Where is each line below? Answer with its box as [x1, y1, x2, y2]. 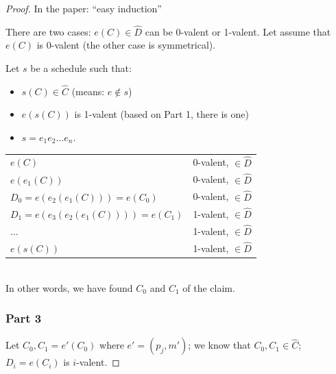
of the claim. [182, 280, 235, 295]
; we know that [188, 338, 251, 352]
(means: [71, 84, 105, 98]
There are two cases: [5, 24, 91, 38]
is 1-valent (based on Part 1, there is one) [74, 107, 249, 121]
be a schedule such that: [30, 61, 132, 75]
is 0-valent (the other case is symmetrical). [36, 38, 216, 52]
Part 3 [5, 310, 42, 327]
